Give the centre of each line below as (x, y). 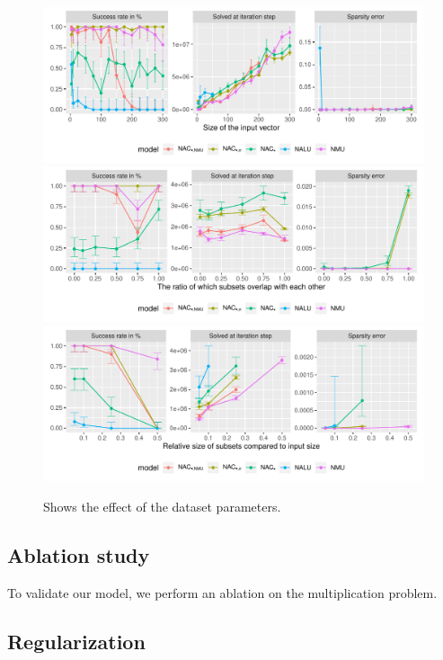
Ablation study (79, 554)
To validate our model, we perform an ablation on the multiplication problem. (222, 592)
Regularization (76, 641)
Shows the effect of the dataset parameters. (162, 506)
